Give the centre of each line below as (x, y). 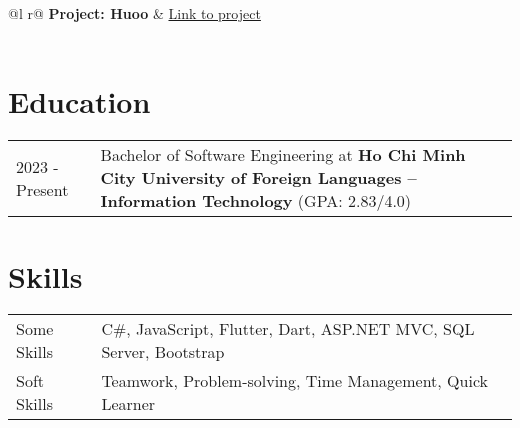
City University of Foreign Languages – (258, 178)
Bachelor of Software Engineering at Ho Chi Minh (283, 155)
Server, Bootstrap (163, 352)
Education (79, 101)
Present (42, 189)
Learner (128, 404)
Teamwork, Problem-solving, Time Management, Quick (294, 381)
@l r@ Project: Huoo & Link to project (134, 13)
